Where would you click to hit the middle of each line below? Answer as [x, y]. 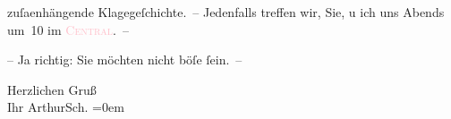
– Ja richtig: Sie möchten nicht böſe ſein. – [125, 59]
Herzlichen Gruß [52, 89]
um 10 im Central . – [68, 29]
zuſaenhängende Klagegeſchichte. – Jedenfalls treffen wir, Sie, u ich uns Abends [226, 12]
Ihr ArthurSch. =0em [66, 107]
